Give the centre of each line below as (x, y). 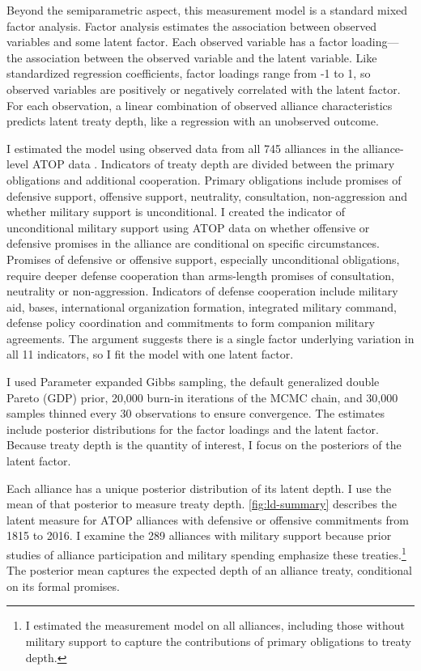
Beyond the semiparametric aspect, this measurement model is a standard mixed (207, 10)
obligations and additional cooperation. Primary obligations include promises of (204, 179)
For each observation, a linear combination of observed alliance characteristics (200, 105)
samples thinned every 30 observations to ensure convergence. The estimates (196, 413)
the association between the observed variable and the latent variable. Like (192, 57)
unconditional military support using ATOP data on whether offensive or (188, 227)
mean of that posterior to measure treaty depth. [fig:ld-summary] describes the (202, 504)
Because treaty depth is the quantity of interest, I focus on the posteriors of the (204, 445)
